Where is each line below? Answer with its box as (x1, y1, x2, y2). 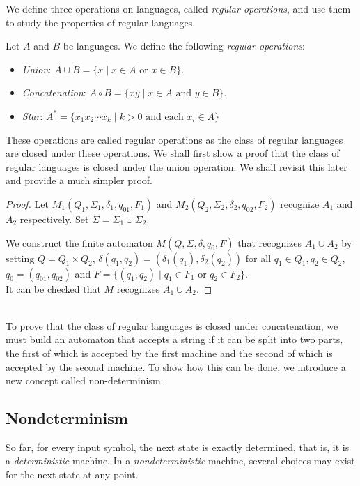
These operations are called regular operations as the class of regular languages (6, 132, 343, 146)
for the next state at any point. (6, 467, 139, 482)
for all (245, 250, 272, 265)
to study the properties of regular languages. (6, 15, 196, 29)
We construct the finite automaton (6, 235, 153, 250)
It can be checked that (6, 281, 101, 296)
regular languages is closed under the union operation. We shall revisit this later (6, 159, 347, 174)
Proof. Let (6, 196, 49, 211)
